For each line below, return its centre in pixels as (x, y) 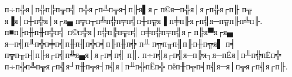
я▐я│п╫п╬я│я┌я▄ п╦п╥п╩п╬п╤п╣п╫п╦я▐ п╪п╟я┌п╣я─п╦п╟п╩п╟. (134, 20)
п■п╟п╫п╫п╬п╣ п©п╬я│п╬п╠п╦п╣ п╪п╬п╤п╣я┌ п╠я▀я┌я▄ (119, 32)
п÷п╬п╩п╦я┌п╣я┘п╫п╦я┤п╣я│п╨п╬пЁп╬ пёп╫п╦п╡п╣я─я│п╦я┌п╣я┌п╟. (146, 66)
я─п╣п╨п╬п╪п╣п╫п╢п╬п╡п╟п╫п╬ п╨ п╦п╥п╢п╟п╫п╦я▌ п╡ (120, 43)
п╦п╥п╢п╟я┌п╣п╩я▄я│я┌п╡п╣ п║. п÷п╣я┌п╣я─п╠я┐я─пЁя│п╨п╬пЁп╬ (143, 55)
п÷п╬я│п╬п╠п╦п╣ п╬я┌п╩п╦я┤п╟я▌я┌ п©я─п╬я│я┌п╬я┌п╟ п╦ (128, 9)
